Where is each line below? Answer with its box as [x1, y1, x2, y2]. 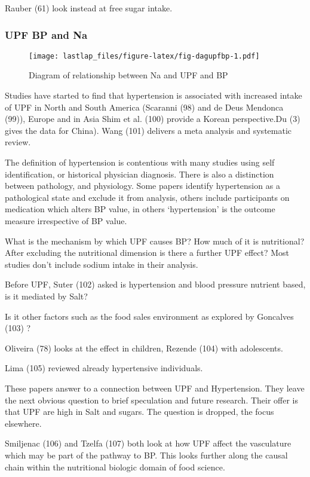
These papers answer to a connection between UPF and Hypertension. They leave [5, 381, 305, 394]
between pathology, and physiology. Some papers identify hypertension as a [5, 179, 280, 192]
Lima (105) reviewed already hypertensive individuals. [5, 362, 203, 374]
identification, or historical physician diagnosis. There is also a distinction [5, 167, 274, 180]
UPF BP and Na [5, 27, 88, 42]
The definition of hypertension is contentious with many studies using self [5, 156, 275, 169]
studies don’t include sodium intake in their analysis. [5, 258, 198, 270]
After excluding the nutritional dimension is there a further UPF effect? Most [5, 246, 290, 259]
